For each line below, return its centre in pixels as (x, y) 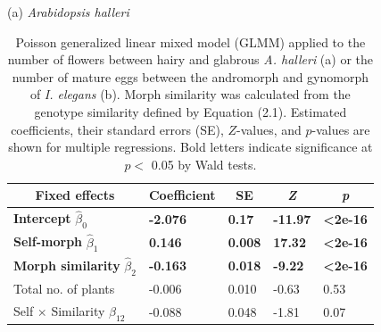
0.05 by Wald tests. (204, 164)
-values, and (269, 129)
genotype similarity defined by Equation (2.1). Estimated (190, 111)
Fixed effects (75, 195)
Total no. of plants (64, 288)
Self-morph (48, 241)
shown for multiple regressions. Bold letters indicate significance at (190, 147)
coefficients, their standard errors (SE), (117, 129)
